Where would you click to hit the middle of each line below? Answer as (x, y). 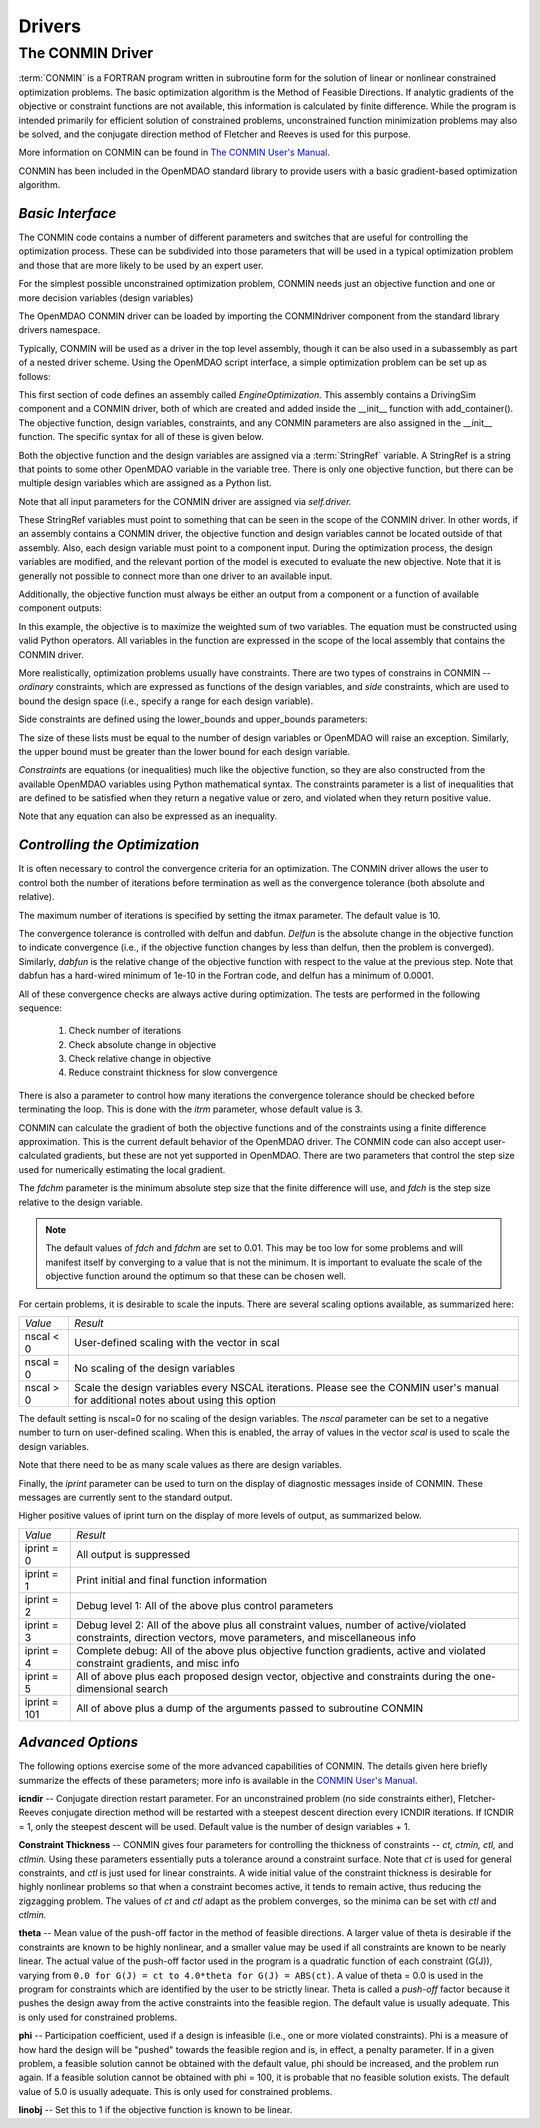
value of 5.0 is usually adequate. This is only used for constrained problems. (175, 2091)
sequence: (40, 1007)
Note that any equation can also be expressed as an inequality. (148, 816)
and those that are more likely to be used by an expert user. (141, 265)
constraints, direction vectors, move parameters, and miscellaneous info (246, 1637)
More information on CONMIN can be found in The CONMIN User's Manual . (174, 152)
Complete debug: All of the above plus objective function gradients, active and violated (281, 1650)
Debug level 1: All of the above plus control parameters (205, 1605)
